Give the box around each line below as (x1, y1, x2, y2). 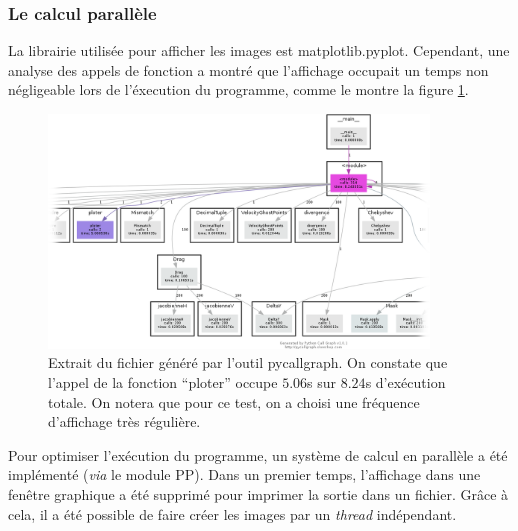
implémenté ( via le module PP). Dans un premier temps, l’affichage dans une (8, 464, 481, 485)
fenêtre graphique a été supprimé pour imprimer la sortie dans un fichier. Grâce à (8, 483, 509, 504)
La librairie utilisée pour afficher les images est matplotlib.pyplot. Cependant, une (8, 40, 510, 61)
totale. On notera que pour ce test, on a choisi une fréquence (48, 391, 420, 412)
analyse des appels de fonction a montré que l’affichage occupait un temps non (8, 59, 489, 80)
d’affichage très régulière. (48, 411, 201, 432)
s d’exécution (365, 371, 446, 392)
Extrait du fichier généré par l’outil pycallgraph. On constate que (48, 352, 448, 373)
